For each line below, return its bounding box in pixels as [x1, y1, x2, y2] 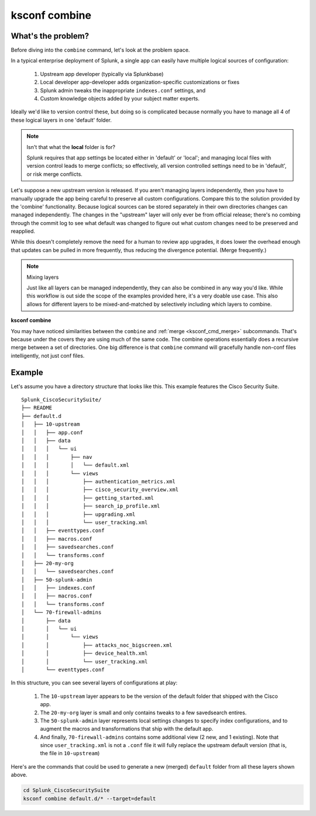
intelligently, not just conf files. [11, 352, 85, 359]
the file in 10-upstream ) [40, 750, 100, 757]
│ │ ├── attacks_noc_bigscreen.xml [21, 642, 173, 648]
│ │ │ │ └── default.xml [21, 462, 130, 469]
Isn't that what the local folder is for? [26, 143, 115, 150]
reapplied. [11, 228, 35, 235]
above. [11, 772, 28, 779]
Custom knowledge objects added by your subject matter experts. [40, 95, 200, 102]
